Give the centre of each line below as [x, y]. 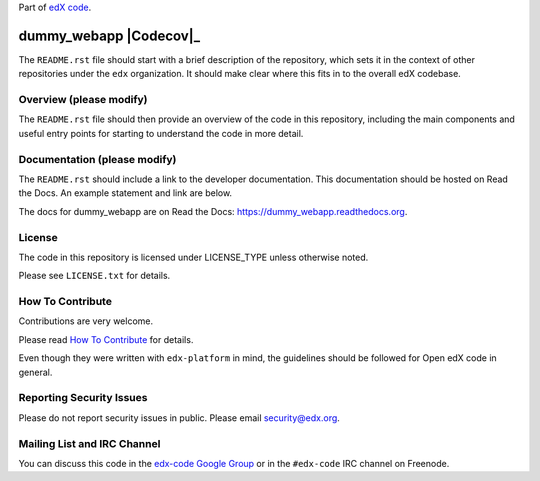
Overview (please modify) [83, 100]
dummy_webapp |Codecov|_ [109, 35]
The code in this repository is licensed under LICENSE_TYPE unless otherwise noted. [193, 257]
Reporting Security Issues [83, 398]
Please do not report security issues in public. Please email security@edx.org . [179, 417]
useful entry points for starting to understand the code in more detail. [161, 133]
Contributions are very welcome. [86, 321]
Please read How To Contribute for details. [106, 339]
